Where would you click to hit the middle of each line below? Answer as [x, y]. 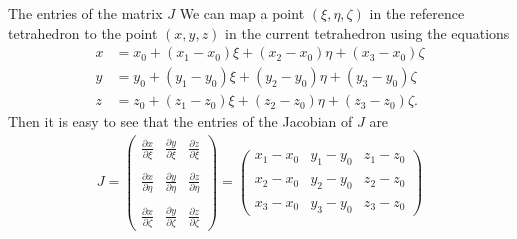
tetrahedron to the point [83, 32]
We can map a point [242, 13]
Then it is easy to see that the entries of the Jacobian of [180, 121]
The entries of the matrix [85, 13]
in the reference [417, 13]
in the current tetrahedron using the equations [367, 32]
